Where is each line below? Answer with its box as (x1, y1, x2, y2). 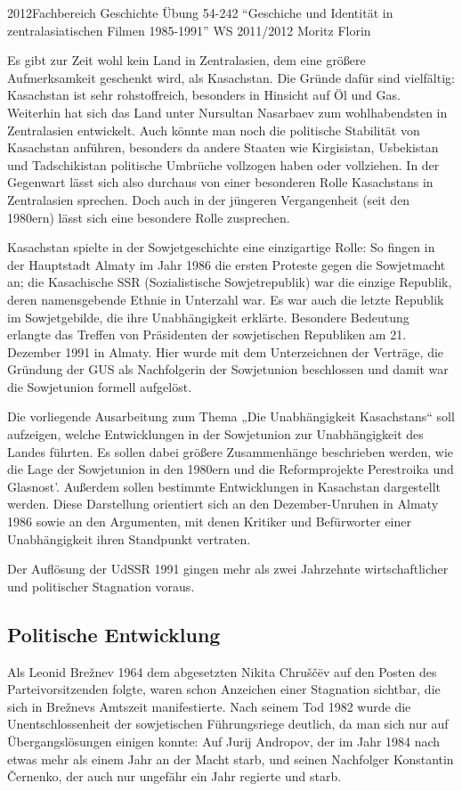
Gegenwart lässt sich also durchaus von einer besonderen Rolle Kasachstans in (7, 173, 434, 192)
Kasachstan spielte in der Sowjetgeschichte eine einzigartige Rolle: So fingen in (7, 238, 435, 257)
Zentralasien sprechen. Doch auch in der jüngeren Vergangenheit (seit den (7, 190, 410, 208)
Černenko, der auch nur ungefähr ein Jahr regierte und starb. (7, 767, 342, 786)
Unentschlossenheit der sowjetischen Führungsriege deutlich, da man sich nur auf (7, 714, 449, 733)
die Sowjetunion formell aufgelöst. (7, 377, 192, 395)
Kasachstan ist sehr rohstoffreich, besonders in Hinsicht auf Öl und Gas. (7, 86, 401, 104)
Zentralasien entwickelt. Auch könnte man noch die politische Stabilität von (7, 120, 420, 139)
